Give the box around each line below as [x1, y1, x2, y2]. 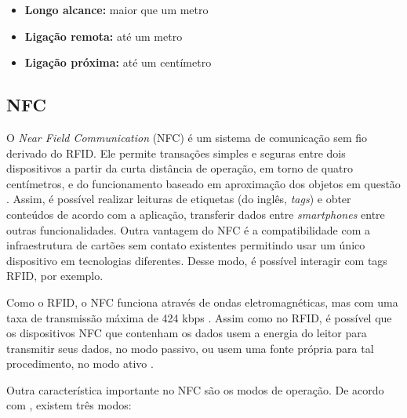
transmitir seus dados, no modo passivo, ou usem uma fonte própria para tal [6, 340, 374, 356]
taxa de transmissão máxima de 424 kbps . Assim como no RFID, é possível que [6, 309, 392, 325]
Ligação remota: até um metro [24, 27, 183, 44]
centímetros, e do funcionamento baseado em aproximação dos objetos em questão [6, 175, 401, 191]
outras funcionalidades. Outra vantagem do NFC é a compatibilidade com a [6, 221, 370, 238]
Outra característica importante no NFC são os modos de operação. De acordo [6, 381, 384, 398]
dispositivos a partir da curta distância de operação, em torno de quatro [6, 160, 353, 176]
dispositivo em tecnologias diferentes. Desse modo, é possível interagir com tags [6, 252, 387, 268]
